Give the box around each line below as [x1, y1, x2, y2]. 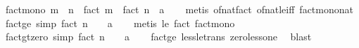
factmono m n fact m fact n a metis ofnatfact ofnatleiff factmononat [5, 2, 353, 16]
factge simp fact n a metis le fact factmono [5, 15, 235, 30]
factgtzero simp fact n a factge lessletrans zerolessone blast [5, 29, 312, 44]
